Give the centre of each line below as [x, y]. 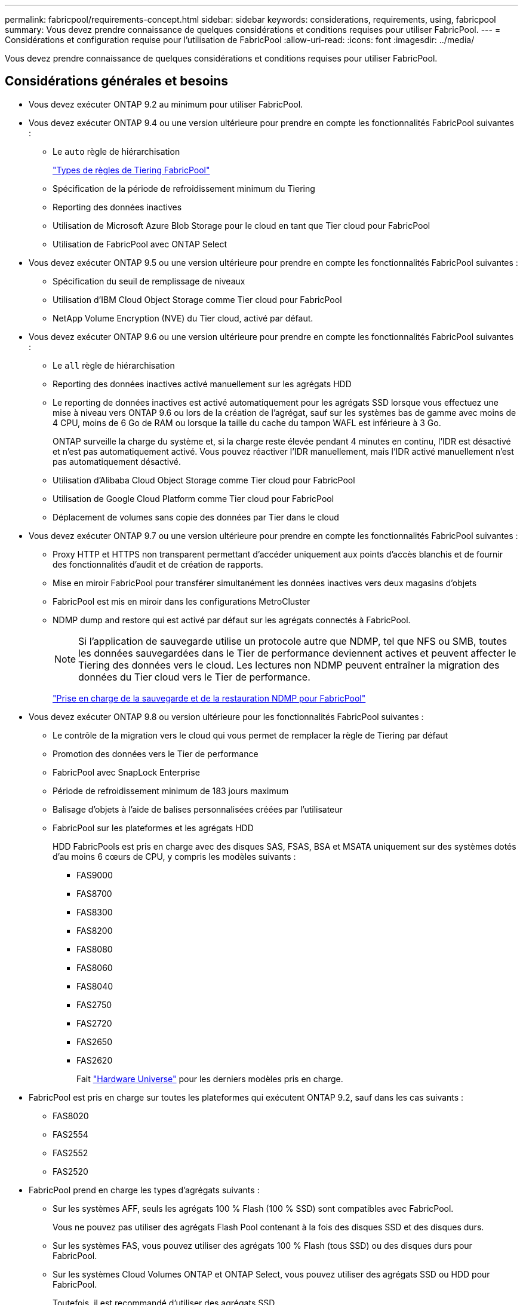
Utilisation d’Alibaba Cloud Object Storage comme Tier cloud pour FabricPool [204, 480]
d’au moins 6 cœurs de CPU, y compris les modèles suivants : [174, 856]
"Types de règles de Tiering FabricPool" [131, 170]
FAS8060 [95, 967]
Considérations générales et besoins [117, 81]
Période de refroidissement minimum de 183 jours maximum [171, 791]
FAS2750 [94, 1004]
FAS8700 [94, 893]
